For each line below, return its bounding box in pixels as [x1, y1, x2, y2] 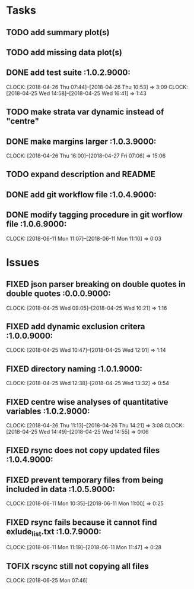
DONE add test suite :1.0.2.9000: [6, 68, 131, 78]
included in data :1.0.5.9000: [6, 484, 116, 494]
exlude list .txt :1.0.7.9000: [6, 527, 102, 538]
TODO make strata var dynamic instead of [6, 107, 164, 117]
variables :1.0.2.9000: [6, 406, 90, 416]
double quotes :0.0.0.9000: [6, 289, 111, 299]
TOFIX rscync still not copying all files [6, 561, 150, 571]
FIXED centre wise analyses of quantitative [6, 396, 168, 407]
